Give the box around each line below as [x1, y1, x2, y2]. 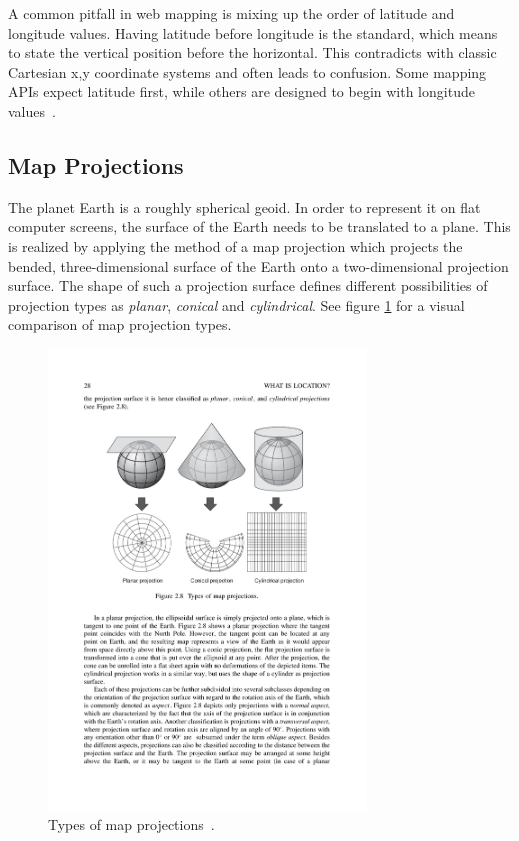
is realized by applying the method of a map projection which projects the [8, 235, 463, 256]
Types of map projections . [48, 814, 215, 835]
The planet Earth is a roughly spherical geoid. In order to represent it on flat [8, 196, 481, 217]
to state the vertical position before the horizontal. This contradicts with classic [8, 42, 497, 63]
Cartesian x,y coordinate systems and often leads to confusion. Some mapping [8, 61, 487, 82]
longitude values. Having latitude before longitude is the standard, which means [8, 22, 498, 43]
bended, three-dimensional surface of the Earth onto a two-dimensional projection [8, 255, 509, 276]
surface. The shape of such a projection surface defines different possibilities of [8, 275, 488, 296]
